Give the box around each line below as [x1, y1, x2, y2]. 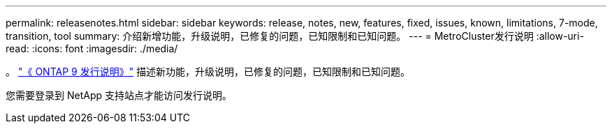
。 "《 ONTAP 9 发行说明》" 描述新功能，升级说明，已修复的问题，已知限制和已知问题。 [6, 66, 411, 77]
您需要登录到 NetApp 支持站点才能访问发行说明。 [6, 89, 232, 101]
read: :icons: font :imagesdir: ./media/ [6, 43, 178, 54]
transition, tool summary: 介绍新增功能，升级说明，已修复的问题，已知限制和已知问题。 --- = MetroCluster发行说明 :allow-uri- [6, 30, 584, 42]
